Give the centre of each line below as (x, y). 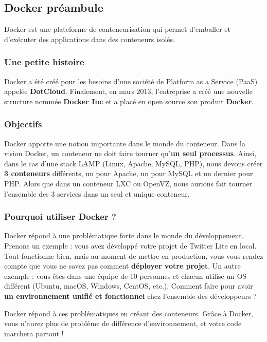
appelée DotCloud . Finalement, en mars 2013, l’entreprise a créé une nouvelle (128, 91)
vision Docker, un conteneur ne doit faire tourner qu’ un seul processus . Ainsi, (130, 153)
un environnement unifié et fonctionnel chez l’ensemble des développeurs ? (130, 296)
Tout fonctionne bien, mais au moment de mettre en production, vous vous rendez (134, 255)
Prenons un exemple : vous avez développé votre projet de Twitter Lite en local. (130, 245)
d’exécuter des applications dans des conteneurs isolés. (90, 39)
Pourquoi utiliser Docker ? (60, 216)
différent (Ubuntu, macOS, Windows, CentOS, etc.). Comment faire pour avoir (129, 286)
